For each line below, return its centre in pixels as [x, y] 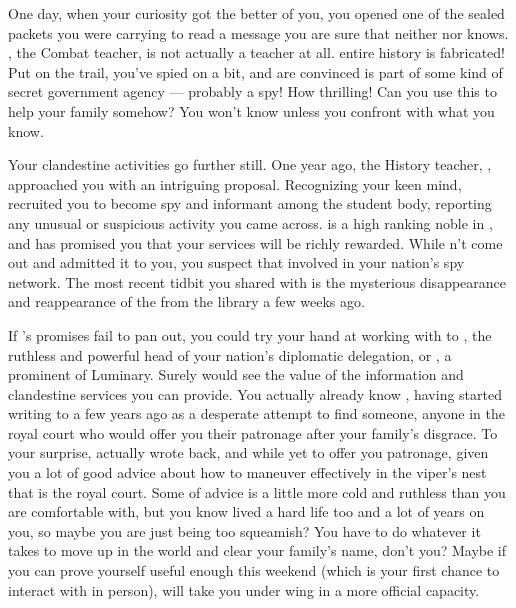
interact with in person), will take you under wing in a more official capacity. [244, 589]
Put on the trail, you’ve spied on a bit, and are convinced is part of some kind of [255, 71]
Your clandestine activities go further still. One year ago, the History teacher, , [250, 164]
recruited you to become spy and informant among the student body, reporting [250, 203]
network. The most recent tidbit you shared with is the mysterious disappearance [257, 281]
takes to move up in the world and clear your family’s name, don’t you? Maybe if [257, 550]
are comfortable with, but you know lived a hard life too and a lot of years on [246, 511]
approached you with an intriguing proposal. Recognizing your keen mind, [235, 183]
